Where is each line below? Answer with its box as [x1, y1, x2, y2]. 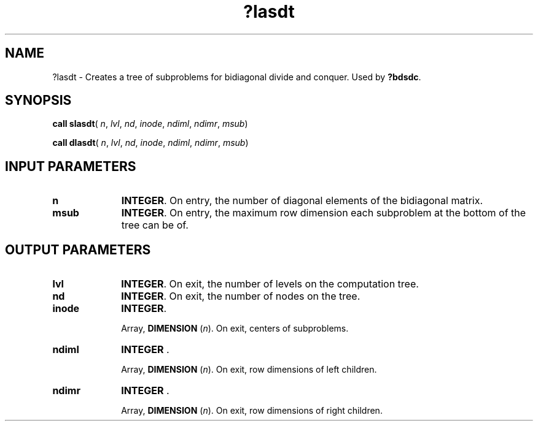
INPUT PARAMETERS [5, 158, 136, 174]
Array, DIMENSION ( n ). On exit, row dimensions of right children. [121, 405, 383, 416]
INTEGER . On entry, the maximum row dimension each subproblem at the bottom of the [121, 207, 526, 219]
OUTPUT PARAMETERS [5, 242, 151, 257]
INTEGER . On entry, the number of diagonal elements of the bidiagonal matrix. [121, 194, 483, 207]
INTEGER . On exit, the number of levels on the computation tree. [121, 278, 419, 291]
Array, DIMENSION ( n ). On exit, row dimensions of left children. [121, 364, 377, 375]
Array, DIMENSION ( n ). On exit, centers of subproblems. [121, 323, 349, 334]
